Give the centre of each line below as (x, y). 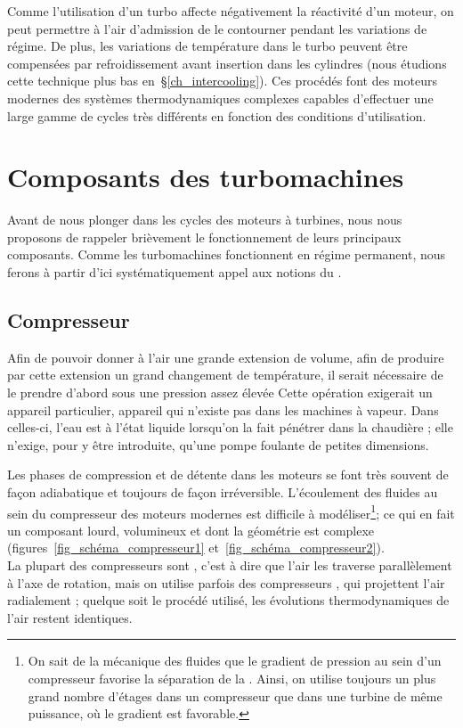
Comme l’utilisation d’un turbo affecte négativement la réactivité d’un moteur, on (231, 11)
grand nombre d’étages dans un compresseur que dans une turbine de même (235, 695)
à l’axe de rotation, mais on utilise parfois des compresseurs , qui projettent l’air (226, 582)
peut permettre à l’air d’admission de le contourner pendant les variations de (217, 28)
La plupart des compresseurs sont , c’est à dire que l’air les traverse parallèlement (230, 565)
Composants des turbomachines (206, 177)
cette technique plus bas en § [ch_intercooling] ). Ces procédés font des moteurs (222, 81)
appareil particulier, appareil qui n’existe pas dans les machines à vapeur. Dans (223, 409)
